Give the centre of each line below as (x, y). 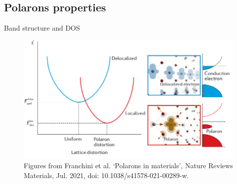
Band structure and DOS (42, 28)
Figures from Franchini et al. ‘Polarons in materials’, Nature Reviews (128, 166)
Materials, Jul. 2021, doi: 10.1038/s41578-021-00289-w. (106, 175)
